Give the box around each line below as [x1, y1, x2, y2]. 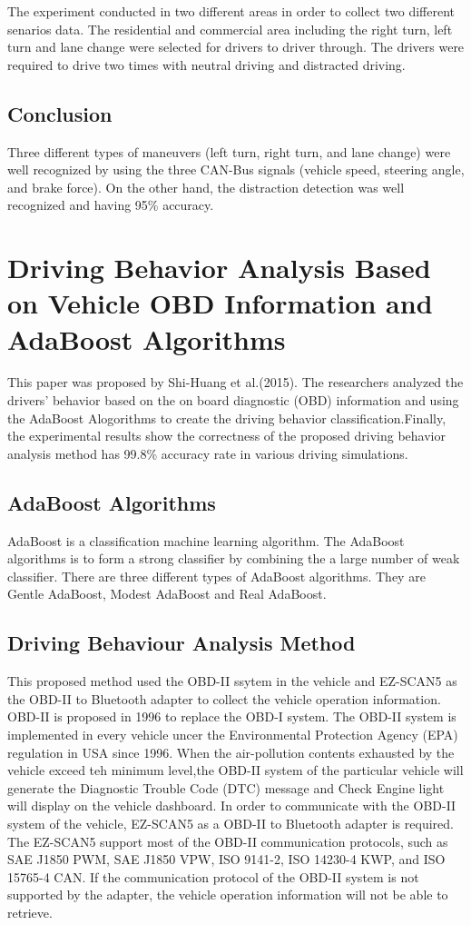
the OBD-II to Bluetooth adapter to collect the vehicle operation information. [7, 689, 441, 708]
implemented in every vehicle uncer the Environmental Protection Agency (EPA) [7, 724, 458, 743]
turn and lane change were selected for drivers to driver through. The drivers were [7, 37, 465, 56]
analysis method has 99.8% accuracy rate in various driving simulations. [7, 443, 408, 462]
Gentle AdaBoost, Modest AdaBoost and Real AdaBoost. [7, 584, 327, 603]
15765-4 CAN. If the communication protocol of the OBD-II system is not [7, 867, 419, 886]
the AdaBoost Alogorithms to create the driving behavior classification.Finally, [7, 408, 446, 427]
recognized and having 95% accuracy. [7, 195, 214, 214]
